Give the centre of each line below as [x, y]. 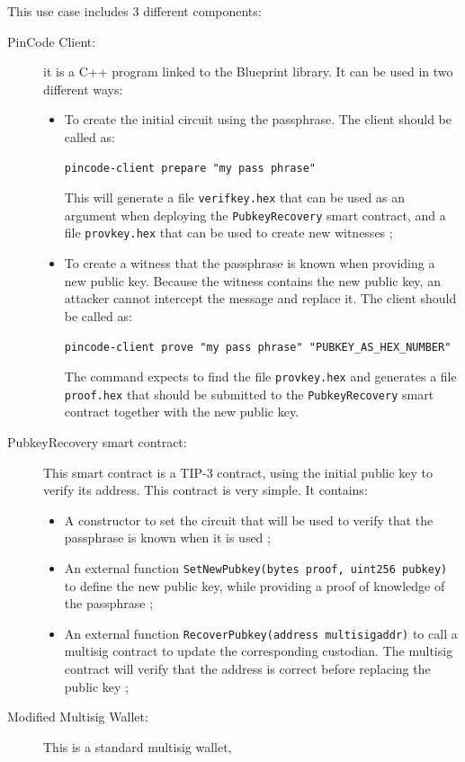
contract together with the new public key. [182, 412]
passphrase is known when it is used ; [167, 538]
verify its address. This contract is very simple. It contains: [206, 490]
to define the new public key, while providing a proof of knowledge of [255, 585]
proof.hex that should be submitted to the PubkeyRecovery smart [249, 394]
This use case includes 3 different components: [134, 11]
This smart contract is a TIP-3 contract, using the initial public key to [238, 472]
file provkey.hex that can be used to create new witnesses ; [228, 233]
